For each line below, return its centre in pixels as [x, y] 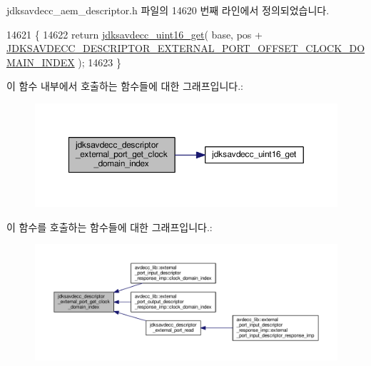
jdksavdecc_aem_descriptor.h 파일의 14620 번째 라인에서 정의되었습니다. [168, 10]
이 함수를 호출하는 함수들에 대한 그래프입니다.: [110, 227]
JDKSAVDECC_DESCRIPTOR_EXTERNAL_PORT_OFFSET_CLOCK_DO [186, 48]
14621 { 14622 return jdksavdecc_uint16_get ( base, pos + [134, 34]
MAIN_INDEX [41, 62]
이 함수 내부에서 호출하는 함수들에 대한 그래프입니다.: [125, 86]
